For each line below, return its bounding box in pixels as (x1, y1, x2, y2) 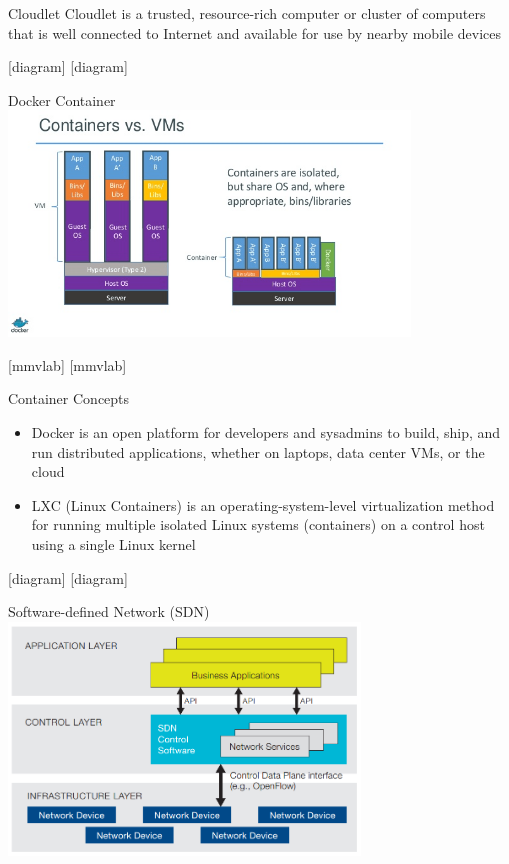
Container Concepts (8, 388, 130, 409)
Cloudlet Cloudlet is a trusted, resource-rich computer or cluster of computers (8, 3, 486, 23)
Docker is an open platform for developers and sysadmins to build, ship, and (31, 422, 501, 443)
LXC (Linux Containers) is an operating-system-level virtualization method (31, 494, 495, 515)
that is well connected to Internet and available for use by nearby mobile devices (8, 22, 502, 43)
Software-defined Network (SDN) (8, 601, 210, 622)
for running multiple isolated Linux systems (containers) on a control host (31, 514, 485, 535)
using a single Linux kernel (31, 533, 196, 554)
